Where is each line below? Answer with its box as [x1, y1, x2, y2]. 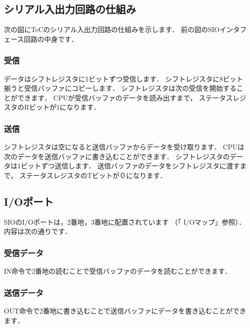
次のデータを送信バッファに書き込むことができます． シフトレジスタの [4, 151, 230, 161]
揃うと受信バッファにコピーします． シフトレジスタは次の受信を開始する [4, 83, 237, 93]
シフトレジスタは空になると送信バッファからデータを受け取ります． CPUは [4, 142, 245, 152]
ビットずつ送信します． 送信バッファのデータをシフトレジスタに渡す [20, 161, 240, 171]
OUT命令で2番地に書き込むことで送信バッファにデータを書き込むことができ [4, 306, 247, 315]
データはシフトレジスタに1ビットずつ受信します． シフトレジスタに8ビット [4, 73, 244, 83]
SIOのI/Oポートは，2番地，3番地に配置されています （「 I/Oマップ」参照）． [4, 216, 246, 227]
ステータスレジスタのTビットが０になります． [19, 170, 167, 180]
